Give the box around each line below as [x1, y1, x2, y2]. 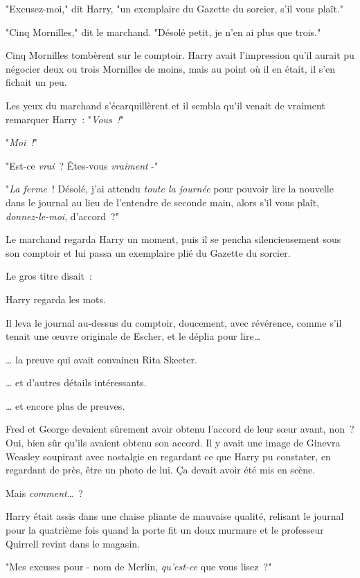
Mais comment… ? [6, 485, 83, 500]
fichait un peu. [6, 75, 67, 89]
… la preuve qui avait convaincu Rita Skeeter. [6, 352, 197, 366]
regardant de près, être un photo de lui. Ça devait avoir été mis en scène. [6, 462, 316, 477]
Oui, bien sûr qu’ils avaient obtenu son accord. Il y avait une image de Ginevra [6, 435, 341, 450]
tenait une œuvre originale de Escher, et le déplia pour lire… [6, 329, 261, 343]
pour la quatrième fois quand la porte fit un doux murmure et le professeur [6, 523, 324, 537]
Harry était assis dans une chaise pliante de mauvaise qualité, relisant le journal [6, 509, 344, 523]
